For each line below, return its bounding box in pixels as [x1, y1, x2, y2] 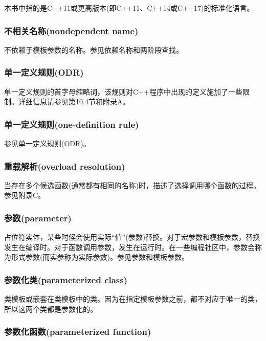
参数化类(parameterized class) [4, 273, 128, 286]
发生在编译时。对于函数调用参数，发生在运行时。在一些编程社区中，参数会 [4, 241, 255, 252]
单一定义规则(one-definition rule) [4, 118, 139, 130]
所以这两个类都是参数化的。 [4, 303, 97, 314]
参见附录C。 [4, 190, 46, 200]
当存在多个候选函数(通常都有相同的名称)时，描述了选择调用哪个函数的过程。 [4, 179, 260, 190]
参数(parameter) [4, 211, 72, 224]
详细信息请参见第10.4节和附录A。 [18, 96, 130, 107]
